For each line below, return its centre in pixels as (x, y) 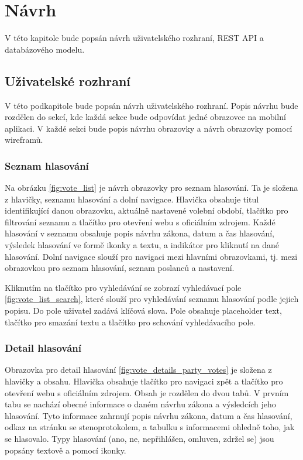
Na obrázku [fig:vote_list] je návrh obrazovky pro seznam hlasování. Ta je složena (151, 188)
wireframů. (24, 140)
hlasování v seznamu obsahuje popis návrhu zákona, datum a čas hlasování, (140, 233)
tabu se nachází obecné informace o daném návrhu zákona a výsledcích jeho (140, 404)
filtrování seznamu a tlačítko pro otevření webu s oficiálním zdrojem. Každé (140, 222)
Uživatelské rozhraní (68, 80)
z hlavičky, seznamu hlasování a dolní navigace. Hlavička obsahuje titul (132, 199)
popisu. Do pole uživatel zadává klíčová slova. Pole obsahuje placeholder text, (143, 310)
